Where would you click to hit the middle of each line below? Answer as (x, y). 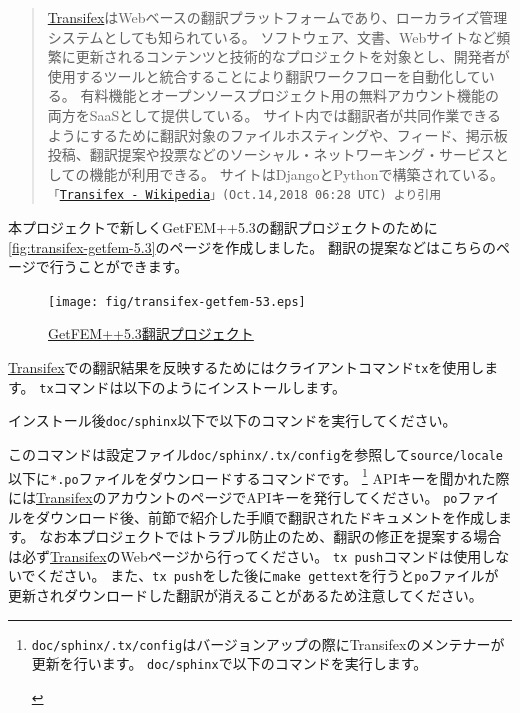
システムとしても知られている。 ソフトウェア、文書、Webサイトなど (272, 36)
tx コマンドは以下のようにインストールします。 (192, 386)
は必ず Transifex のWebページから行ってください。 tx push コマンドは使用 (245, 555)
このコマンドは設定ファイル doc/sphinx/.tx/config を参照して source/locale (256, 454)
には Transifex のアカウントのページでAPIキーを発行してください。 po (233, 496)
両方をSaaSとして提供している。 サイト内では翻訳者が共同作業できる (274, 114)
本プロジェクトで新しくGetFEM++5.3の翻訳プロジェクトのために (223, 227)
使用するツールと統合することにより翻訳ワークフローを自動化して (264, 75)
